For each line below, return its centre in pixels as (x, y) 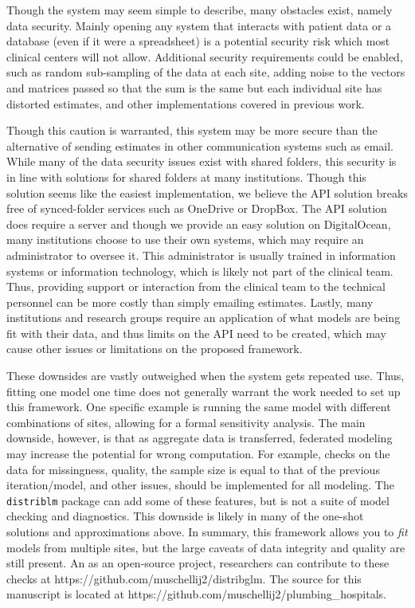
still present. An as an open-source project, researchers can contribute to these (198, 563)
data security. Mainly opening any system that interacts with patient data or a (199, 25)
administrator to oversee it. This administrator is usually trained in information (201, 255)
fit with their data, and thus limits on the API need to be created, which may (196, 333)
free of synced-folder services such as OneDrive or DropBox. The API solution (197, 208)
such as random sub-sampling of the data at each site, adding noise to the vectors (206, 72)
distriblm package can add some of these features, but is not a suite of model (198, 500)
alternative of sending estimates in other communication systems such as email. (200, 145)
